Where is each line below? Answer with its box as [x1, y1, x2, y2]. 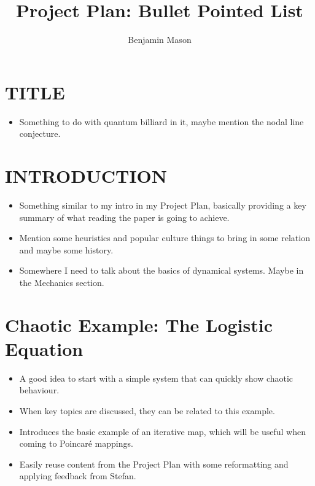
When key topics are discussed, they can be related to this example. [19, 404, 275, 417]
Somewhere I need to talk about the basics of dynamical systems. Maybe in [19, 264, 304, 277]
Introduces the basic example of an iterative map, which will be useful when [19, 425, 306, 438]
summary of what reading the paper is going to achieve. [19, 210, 230, 223]
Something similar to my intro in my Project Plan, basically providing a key [19, 198, 306, 211]
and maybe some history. [19, 243, 114, 256]
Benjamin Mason [128, 33, 192, 46]
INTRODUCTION [5, 163, 168, 188]
